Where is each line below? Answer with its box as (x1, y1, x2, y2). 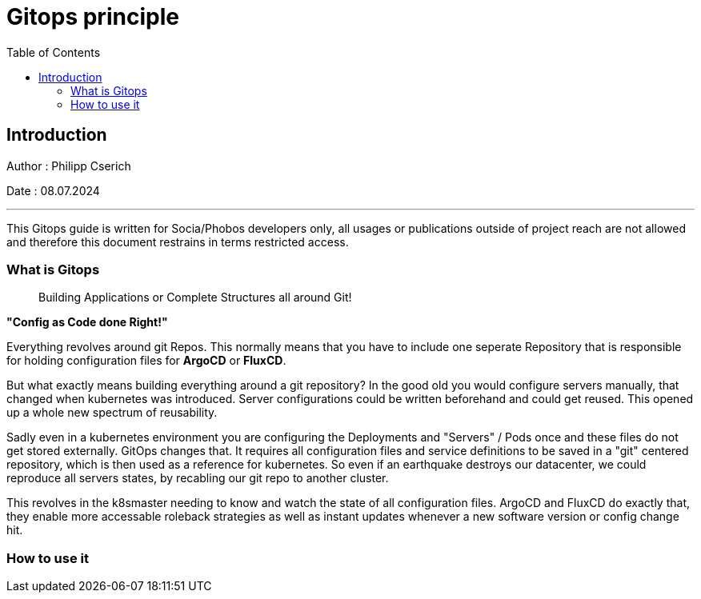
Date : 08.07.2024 (6, 183, 100, 198)
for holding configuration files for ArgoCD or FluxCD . (6, 353, 286, 368)
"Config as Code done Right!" (6, 315, 168, 329)
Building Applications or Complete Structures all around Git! (38, 290, 352, 305)
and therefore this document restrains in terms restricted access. (6, 234, 349, 249)
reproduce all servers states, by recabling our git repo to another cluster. (6, 471, 389, 485)
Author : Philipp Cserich (6, 158, 131, 173)
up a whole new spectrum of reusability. (6, 405, 218, 420)
